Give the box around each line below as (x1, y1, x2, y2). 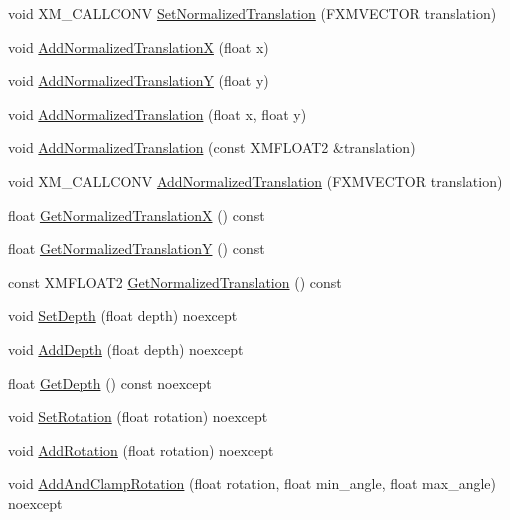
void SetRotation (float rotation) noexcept (8, 406, 268, 427)
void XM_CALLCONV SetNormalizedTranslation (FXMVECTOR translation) (8, 3, 497, 23)
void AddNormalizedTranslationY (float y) (8, 70, 269, 91)
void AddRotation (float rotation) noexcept (8, 439, 274, 460)
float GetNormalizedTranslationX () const (8, 204, 265, 225)
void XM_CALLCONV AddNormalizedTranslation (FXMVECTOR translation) (8, 170, 503, 191)
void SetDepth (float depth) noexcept (8, 305, 238, 326)
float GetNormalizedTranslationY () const (8, 238, 265, 259)
